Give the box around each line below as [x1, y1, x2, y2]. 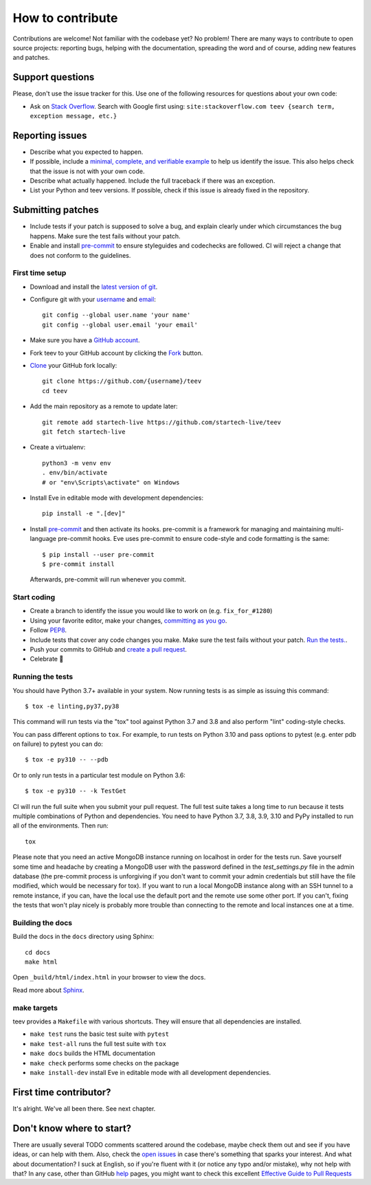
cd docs [25, 949, 51, 956]
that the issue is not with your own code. [30, 167, 145, 175]
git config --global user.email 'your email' [42, 320, 199, 329]
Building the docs [12, 918, 72, 927]
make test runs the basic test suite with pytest [30, 1030, 170, 1038]
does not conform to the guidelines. [30, 251, 131, 259]
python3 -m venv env [42, 459, 111, 467]
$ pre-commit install [42, 560, 115, 568]
